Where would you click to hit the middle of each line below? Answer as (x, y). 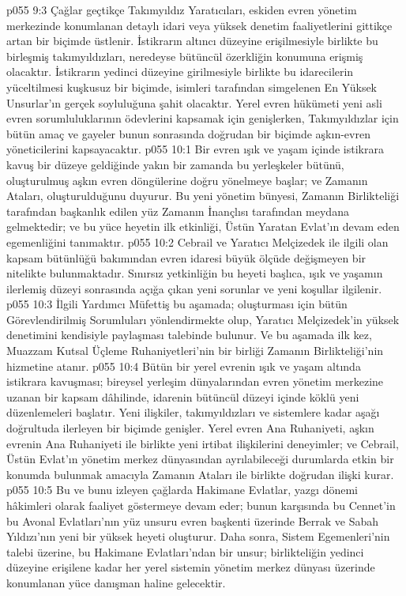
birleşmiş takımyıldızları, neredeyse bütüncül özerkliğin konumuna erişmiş (185, 56)
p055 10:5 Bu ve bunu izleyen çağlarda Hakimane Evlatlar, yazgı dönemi (182, 490)
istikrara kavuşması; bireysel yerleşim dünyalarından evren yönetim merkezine (195, 381)
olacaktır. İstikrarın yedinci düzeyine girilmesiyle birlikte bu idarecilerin (180, 72)
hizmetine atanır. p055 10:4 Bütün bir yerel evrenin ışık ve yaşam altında (184, 366)
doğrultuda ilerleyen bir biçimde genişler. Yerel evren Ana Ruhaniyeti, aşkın (190, 428)
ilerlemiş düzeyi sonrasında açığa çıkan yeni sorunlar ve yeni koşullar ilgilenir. (194, 288)
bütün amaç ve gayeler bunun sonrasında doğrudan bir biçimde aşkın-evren (188, 133)
